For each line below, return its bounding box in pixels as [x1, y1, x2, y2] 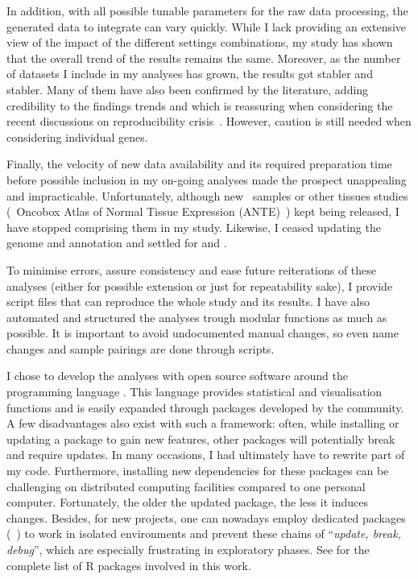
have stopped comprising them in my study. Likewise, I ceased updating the [6, 218, 381, 235]
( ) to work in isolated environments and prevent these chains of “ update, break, [6, 525, 401, 542]
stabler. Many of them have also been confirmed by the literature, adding [6, 81, 369, 97]
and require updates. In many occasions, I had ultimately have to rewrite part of [6, 446, 405, 463]
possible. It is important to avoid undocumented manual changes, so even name [6, 325, 399, 341]
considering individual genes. [6, 128, 148, 145]
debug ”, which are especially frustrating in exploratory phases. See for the [6, 541, 370, 557]
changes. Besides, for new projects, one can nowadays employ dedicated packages [6, 509, 406, 526]
